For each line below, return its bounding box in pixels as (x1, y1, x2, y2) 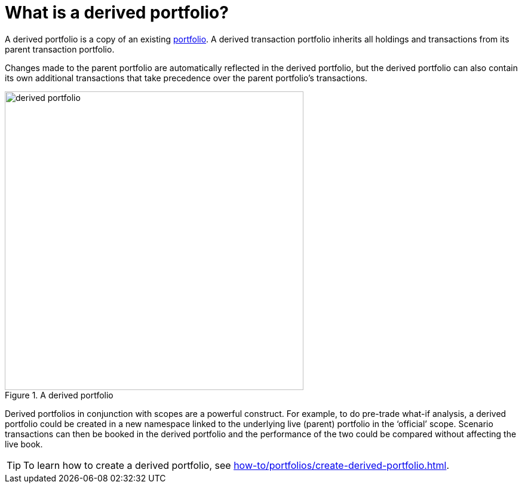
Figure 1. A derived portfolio (5, 389, 113, 400)
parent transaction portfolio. (5, 44, 115, 54)
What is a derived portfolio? (5, 2, 229, 23)
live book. (5, 438, 43, 449)
